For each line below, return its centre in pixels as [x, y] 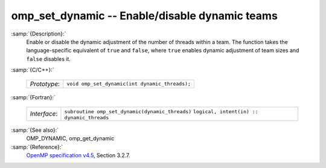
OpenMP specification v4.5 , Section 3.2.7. [78, 155]
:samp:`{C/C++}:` [33, 70]
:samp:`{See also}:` [35, 130]
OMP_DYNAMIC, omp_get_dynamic [70, 138]
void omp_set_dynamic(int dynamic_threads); [129, 84]
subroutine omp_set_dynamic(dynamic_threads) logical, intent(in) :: [161, 111]
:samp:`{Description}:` [39, 34]
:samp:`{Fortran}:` [33, 97]
